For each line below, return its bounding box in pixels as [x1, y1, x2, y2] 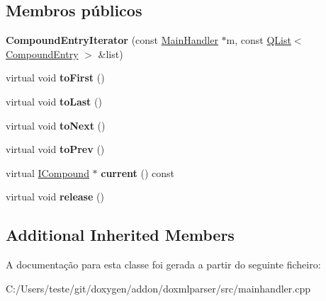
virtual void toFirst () [6, 70, 105, 85]
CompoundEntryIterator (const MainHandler [6, 33, 218, 47]
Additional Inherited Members [6, 224, 235, 246]
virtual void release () [6, 189, 104, 204]
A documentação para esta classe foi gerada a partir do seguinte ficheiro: [6, 257, 321, 272]
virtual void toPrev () [6, 142, 105, 157]
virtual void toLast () [6, 93, 102, 108]
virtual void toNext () [6, 118, 106, 132]
